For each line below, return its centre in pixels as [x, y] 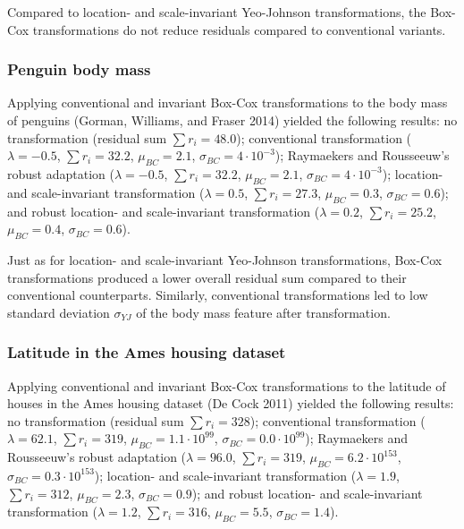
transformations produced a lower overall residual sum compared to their [207, 277]
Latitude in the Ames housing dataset [147, 352]
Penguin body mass [79, 69]
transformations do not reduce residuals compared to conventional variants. [239, 29]
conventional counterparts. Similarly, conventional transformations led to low [218, 295]
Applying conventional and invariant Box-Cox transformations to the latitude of [227, 385]
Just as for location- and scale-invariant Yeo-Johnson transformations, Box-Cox [225, 259]
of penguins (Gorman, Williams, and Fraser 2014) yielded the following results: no [232, 120]
